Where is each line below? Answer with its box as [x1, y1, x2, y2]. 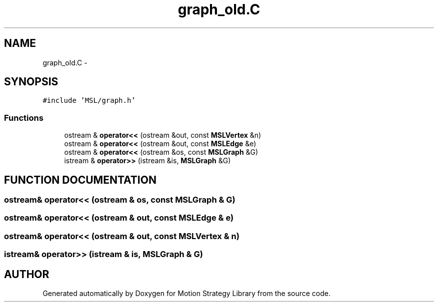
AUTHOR [4, 268, 49, 281]
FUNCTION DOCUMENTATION [4, 173, 156, 186]
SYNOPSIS [4, 75, 58, 88]
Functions [4, 112, 43, 123]
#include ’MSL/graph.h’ [42, 96, 135, 105]
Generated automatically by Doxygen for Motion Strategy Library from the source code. [42, 289, 331, 298]
